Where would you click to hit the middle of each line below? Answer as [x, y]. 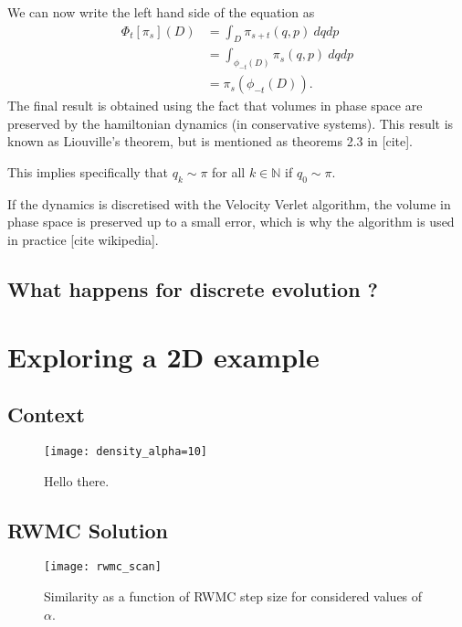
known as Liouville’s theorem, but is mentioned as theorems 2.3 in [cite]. [210, 141]
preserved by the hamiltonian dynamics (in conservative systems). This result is [231, 123]
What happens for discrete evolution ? [193, 288]
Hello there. [77, 480]
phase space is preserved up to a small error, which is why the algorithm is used [231, 222]
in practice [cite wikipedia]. [83, 239]
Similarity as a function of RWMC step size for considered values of [233, 596]
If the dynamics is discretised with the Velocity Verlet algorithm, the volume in [229, 203]
